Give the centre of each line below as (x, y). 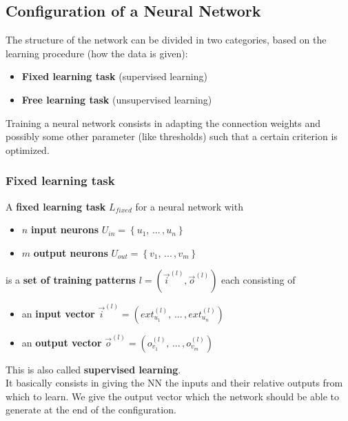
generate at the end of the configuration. (91, 410)
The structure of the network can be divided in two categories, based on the (166, 40)
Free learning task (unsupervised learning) (117, 99)
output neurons (71, 252)
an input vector (58, 314)
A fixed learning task (56, 206)
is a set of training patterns (71, 280)
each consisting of (258, 280)
